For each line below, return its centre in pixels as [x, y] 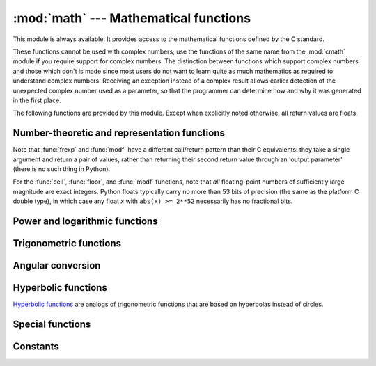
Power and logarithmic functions [85, 221]
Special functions [52, 324]
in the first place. [37, 100]
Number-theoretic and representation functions [119, 133]
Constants [36, 346]
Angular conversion [57, 265]
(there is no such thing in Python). [62, 169]
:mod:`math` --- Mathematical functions [132, 18]
